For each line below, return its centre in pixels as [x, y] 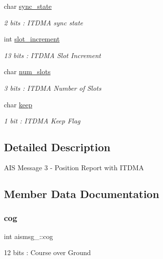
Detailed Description [57, 147]
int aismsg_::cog [29, 236]
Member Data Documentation [82, 193]
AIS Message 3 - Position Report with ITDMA [74, 167]
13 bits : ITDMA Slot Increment [52, 55]
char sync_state [28, 6]
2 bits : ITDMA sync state [44, 22]
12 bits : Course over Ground [48, 252]
